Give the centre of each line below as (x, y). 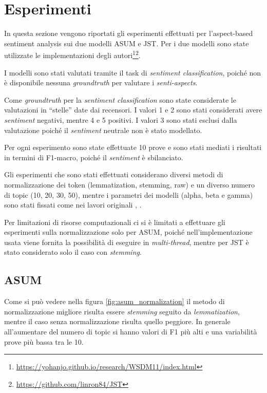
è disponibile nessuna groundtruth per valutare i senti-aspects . (101, 82)
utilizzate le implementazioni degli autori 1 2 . (72, 54)
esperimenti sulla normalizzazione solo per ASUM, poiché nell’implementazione (128, 232)
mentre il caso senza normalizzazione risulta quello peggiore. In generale (117, 321)
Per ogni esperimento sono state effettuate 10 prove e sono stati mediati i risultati (133, 147)
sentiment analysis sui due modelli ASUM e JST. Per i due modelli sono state (127, 43)
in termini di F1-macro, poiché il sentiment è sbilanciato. (94, 157)
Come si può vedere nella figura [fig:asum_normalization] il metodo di (115, 301)
